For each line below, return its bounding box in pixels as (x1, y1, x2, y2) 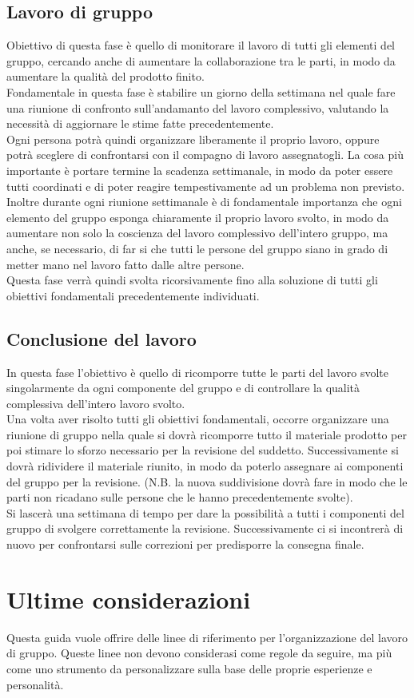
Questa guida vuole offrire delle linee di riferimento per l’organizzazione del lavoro (6, 629, 408, 645)
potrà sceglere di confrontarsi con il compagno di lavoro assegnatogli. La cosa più (6, 146, 404, 163)
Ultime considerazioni (6, 582, 251, 615)
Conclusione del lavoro (6, 326, 197, 351)
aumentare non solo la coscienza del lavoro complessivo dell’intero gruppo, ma (6, 224, 388, 241)
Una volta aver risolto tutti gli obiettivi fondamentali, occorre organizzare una (6, 410, 389, 427)
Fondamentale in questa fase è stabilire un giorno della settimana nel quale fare (6, 83, 396, 100)
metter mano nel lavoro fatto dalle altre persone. (6, 256, 245, 272)
